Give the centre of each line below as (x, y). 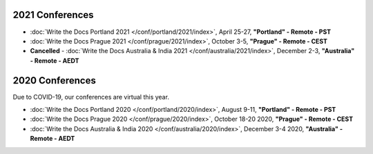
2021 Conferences (53, 15)
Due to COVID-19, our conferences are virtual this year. (91, 97)
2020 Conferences (54, 80)
